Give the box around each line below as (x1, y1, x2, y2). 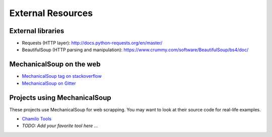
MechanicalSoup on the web (9, 60, 101, 69)
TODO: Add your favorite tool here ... (22, 123, 98, 129)
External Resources (9, 8, 93, 19)
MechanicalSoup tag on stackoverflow (22, 73, 102, 79)
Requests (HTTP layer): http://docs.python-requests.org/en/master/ (22, 40, 163, 46)
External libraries (9, 27, 64, 35)
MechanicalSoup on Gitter (22, 80, 77, 86)
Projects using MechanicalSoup (9, 93, 112, 102)
